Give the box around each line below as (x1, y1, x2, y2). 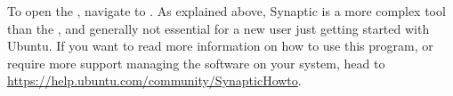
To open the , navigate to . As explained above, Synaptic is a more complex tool (7, 2, 446, 20)
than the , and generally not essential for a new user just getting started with (7, 19, 430, 37)
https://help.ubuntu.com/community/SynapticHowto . (7, 71, 302, 90)
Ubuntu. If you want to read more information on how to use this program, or (7, 36, 433, 55)
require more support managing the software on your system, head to (7, 53, 385, 72)
